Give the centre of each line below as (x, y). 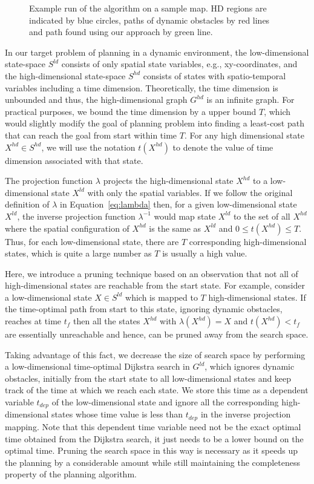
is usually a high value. (205, 253)
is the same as (175, 228)
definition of (27, 204)
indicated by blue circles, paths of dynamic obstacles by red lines (149, 20)
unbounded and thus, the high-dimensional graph (96, 100)
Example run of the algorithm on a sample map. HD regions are (148, 8)
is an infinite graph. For (250, 100)
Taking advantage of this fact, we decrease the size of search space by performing (155, 354)
